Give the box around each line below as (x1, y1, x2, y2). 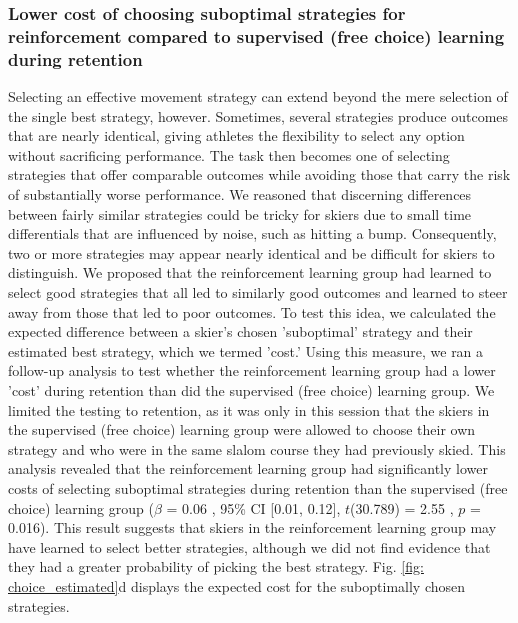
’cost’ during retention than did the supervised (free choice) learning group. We (8, 379, 495, 400)
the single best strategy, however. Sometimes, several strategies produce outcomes (8, 105, 509, 126)
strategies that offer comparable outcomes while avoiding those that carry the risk (8, 164, 511, 185)
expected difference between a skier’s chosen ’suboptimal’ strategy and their (8, 321, 473, 342)
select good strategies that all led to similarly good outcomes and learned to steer (8, 282, 508, 302)
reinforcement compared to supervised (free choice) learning (8, 23, 505, 48)
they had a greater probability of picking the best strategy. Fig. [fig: (8, 556, 424, 577)
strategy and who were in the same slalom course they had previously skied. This (8, 438, 506, 459)
